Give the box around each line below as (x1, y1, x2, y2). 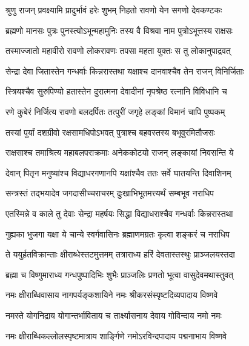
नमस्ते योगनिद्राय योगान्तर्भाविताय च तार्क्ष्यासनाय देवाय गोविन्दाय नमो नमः (5, 308, 222, 321)
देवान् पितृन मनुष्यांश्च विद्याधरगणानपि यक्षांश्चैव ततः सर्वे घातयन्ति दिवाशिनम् (5, 166, 231, 179)
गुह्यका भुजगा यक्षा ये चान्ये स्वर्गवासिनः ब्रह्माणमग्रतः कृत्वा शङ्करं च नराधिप (5, 227, 230, 240)
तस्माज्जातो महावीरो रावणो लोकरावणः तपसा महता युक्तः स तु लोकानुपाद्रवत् (5, 44, 231, 57)
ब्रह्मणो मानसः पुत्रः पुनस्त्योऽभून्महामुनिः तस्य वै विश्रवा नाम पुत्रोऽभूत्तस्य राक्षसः (5, 24, 233, 36)
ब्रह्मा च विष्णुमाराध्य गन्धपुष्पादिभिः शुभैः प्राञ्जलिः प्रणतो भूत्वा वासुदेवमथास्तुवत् (5, 268, 233, 281)
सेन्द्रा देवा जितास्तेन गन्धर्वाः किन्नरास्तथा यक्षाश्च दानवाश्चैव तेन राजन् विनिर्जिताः (5, 64, 244, 77)
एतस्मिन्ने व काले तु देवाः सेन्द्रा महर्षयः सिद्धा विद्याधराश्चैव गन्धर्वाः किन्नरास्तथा (5, 207, 233, 219)
